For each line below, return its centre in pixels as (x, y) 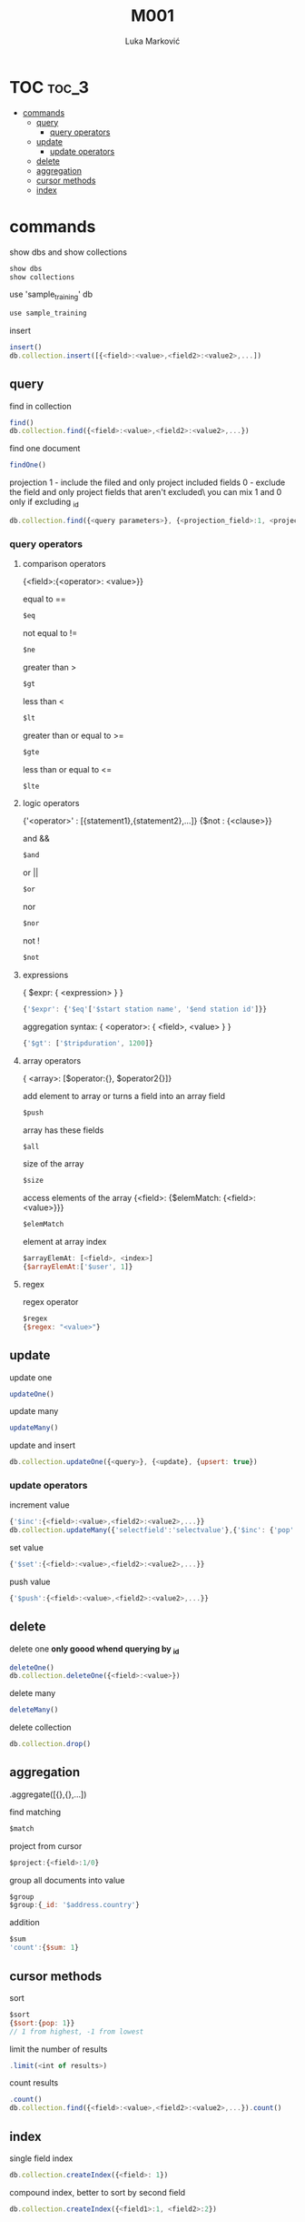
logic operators (51, 803)
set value (26, 1548)
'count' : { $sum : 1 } (44, 1948)
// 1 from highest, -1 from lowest (77, 2031)
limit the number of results (59, 2049)
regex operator (50, 1301)
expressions (45, 975)
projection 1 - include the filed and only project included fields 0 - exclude (148, 482)
